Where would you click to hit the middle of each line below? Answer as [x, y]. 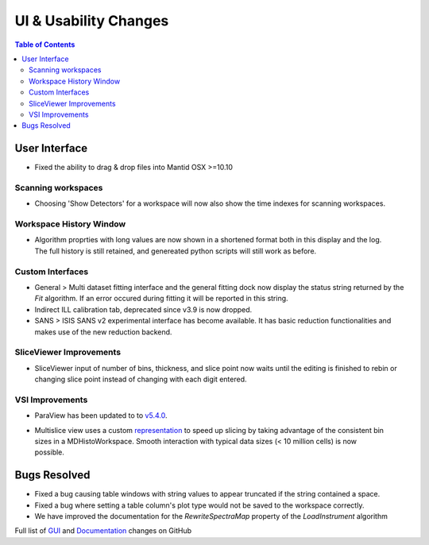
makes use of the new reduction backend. [103, 332]
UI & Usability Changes [92, 21]
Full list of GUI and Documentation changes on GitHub [103, 531]
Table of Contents [45, 44]
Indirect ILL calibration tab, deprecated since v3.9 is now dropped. [143, 309]
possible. [50, 452]
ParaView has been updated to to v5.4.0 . [101, 416]
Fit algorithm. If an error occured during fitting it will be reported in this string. [162, 299]
